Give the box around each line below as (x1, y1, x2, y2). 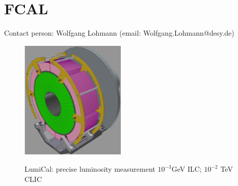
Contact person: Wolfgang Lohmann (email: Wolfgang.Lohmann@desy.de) (4, 28, 234, 38)
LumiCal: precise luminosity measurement (24, 164, 155, 174)
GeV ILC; (171, 164, 202, 174)
